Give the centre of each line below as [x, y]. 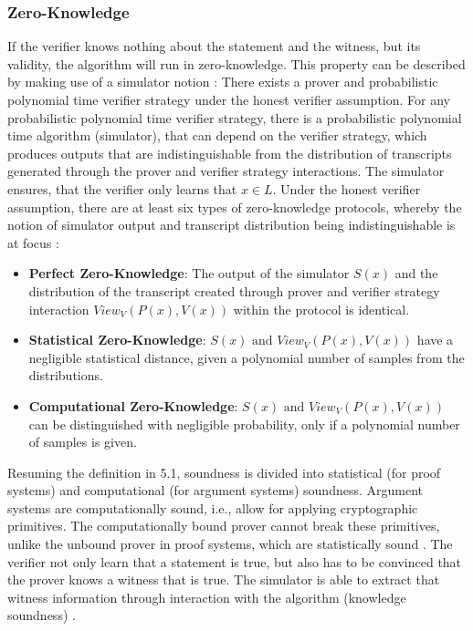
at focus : [33, 242]
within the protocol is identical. [321, 309]
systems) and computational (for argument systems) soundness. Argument [215, 490]
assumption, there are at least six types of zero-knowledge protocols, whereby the [235, 207]
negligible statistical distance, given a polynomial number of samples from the [247, 357]
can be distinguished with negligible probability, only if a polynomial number [244, 424]
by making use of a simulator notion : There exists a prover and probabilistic [223, 82]
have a [435, 340]
